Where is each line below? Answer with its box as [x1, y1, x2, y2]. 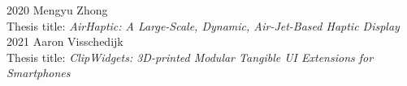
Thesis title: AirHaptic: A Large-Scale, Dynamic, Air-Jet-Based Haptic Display [6, 17, 400, 34]
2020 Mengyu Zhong [6, 2, 108, 18]
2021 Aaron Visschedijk [6, 33, 123, 50]
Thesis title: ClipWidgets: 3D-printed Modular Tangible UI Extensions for [6, 48, 374, 65]
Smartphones [6, 64, 71, 81]
